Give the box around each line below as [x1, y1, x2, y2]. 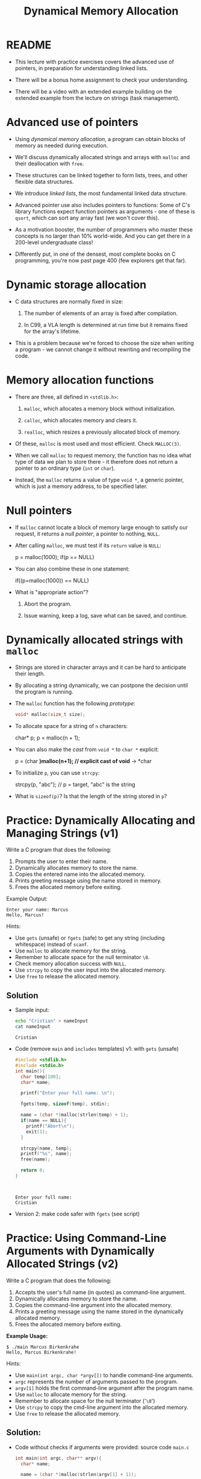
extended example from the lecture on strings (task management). [14, 94, 180, 101]
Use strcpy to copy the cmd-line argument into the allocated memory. [14, 1404, 188, 1411]
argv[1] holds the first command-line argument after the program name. [14, 1384, 194, 1392]
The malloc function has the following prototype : [14, 700, 135, 707]
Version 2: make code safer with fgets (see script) [14, 1210, 140, 1217]
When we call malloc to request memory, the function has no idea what [14, 451, 191, 459]
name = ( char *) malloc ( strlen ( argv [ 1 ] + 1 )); [20, 1472, 137, 1478]
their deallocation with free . [14, 160, 84, 167]
